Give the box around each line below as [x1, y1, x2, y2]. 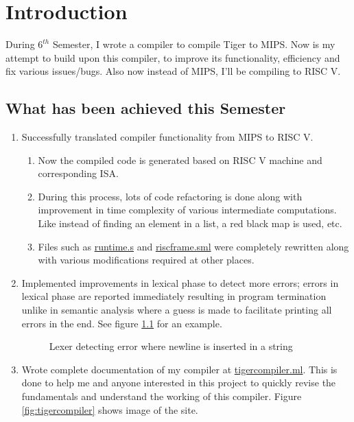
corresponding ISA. [38, 166, 119, 180]
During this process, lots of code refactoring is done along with [38, 189, 303, 203]
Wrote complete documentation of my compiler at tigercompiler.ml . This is [21, 362, 338, 376]
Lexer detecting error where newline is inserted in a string [49, 339, 293, 353]
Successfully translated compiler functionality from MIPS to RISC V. [21, 130, 314, 144]
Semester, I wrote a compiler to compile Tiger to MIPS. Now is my [52, 37, 335, 51]
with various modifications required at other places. [38, 253, 255, 267]
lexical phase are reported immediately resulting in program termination [21, 289, 327, 303]
